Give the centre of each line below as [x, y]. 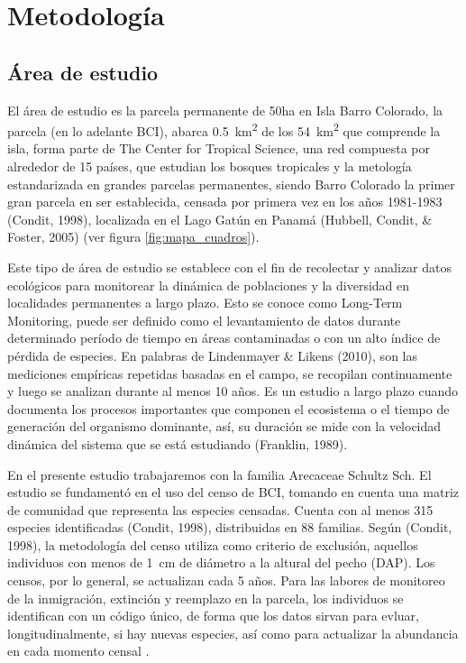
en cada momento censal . [78, 651]
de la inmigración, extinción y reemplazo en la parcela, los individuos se [206, 598]
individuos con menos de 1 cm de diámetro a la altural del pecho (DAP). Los [221, 562]
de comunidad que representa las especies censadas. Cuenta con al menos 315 [220, 509]
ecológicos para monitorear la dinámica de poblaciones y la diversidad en [209, 285]
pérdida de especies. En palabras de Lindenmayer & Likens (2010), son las [212, 355]
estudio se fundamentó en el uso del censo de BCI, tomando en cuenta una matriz [233, 492]
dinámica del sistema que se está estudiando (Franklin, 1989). [178, 443]
